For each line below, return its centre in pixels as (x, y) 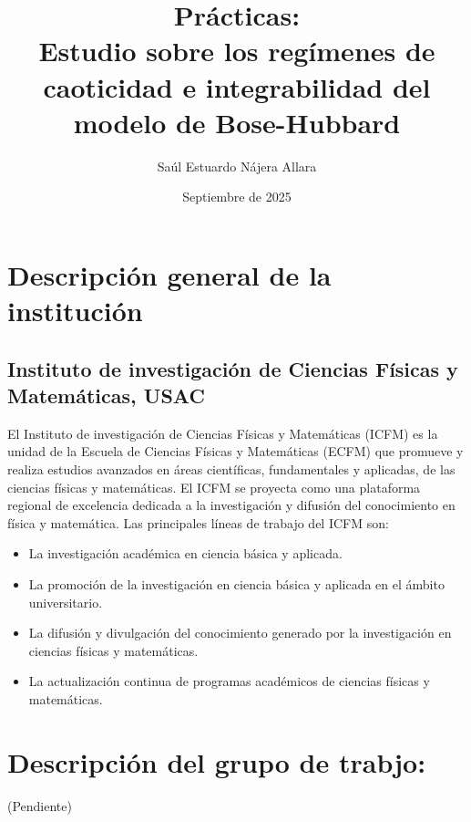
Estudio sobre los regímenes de (237, 51)
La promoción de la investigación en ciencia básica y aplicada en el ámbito (236, 584)
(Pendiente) (40, 805)
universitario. (66, 602)
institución (75, 311)
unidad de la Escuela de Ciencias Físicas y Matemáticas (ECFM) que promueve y (235, 451)
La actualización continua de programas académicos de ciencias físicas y (229, 681)
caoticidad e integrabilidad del (237, 86)
